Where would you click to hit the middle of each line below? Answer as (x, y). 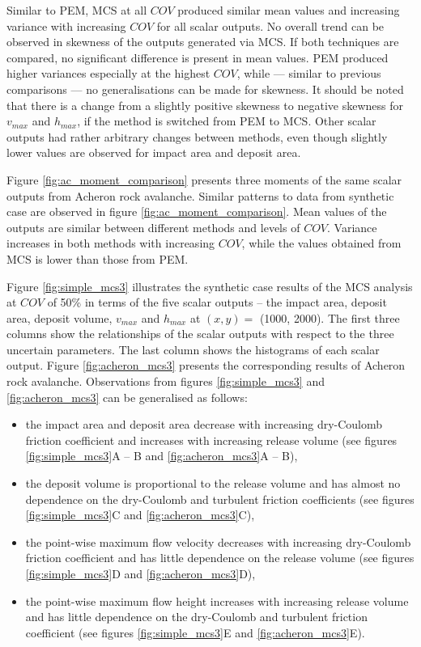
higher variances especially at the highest (108, 73)
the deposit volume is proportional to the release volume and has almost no (213, 483)
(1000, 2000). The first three (330, 317)
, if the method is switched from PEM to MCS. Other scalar (227, 121)
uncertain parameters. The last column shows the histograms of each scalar (193, 349)
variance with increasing (66, 25)
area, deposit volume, (60, 317)
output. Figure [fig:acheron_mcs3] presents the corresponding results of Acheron (206, 365)
